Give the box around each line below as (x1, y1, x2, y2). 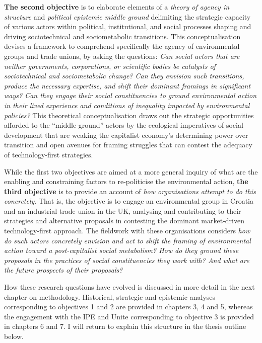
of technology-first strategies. (4, 149, 93, 159)
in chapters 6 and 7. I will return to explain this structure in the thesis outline (4, 321, 246, 331)
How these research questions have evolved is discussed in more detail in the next (4, 282, 255, 292)
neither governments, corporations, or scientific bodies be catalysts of (4, 60, 216, 71)
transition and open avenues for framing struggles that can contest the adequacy (4, 139, 252, 150)
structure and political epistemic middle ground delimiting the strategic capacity (4, 11, 251, 22)
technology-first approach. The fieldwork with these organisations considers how (4, 225, 250, 236)
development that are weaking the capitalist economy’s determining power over (4, 129, 248, 140)
